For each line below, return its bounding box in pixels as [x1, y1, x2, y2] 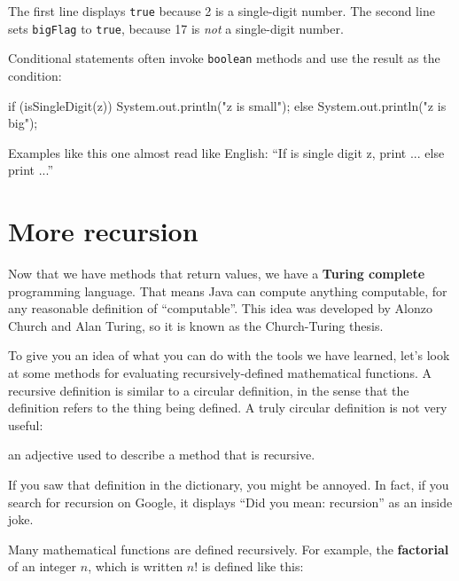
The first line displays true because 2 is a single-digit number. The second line [8, 2, 435, 20]
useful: [8, 415, 43, 434]
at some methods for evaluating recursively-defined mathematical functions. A [8, 364, 432, 382]
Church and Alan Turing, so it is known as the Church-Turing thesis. [8, 316, 384, 334]
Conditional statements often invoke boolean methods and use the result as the [8, 49, 440, 67]
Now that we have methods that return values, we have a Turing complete [8, 264, 425, 283]
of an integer [8, 557, 77, 576]
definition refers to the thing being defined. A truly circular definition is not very [8, 398, 447, 417]
